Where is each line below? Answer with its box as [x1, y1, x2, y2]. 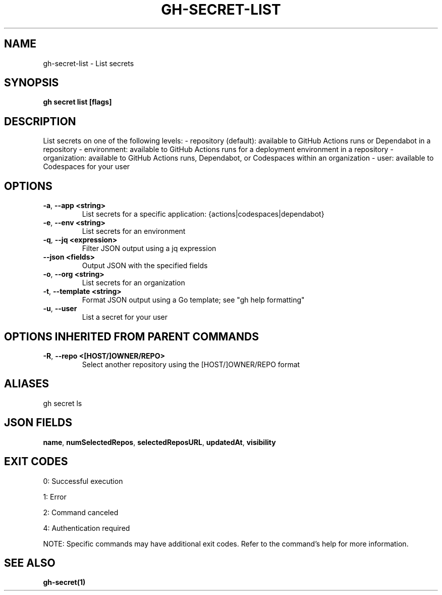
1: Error [43, 492, 67, 501]
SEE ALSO [4, 556, 56, 569]
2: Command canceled [43, 508, 119, 517]
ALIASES [4, 377, 49, 390]
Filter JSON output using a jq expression [82, 244, 216, 253]
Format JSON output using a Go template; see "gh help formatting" [82, 295, 305, 305]
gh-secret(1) [43, 578, 86, 587]
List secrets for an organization [82, 278, 185, 287]
